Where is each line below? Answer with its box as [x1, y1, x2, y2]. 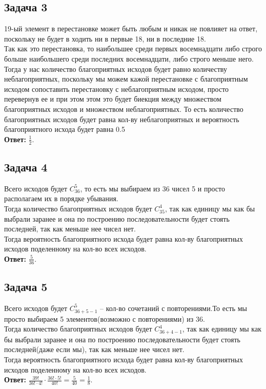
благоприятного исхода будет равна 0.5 [4, 124, 125, 134]
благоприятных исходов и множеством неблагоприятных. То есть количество [4, 103, 243, 114]
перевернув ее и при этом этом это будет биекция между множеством [4, 93, 221, 104]
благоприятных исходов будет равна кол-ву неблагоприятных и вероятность [4, 113, 239, 124]
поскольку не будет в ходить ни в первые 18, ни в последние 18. [4, 33, 206, 44]
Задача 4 [4, 159, 48, 174]
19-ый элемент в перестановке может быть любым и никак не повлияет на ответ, [4, 23, 258, 34]
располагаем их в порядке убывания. [4, 193, 118, 204]
